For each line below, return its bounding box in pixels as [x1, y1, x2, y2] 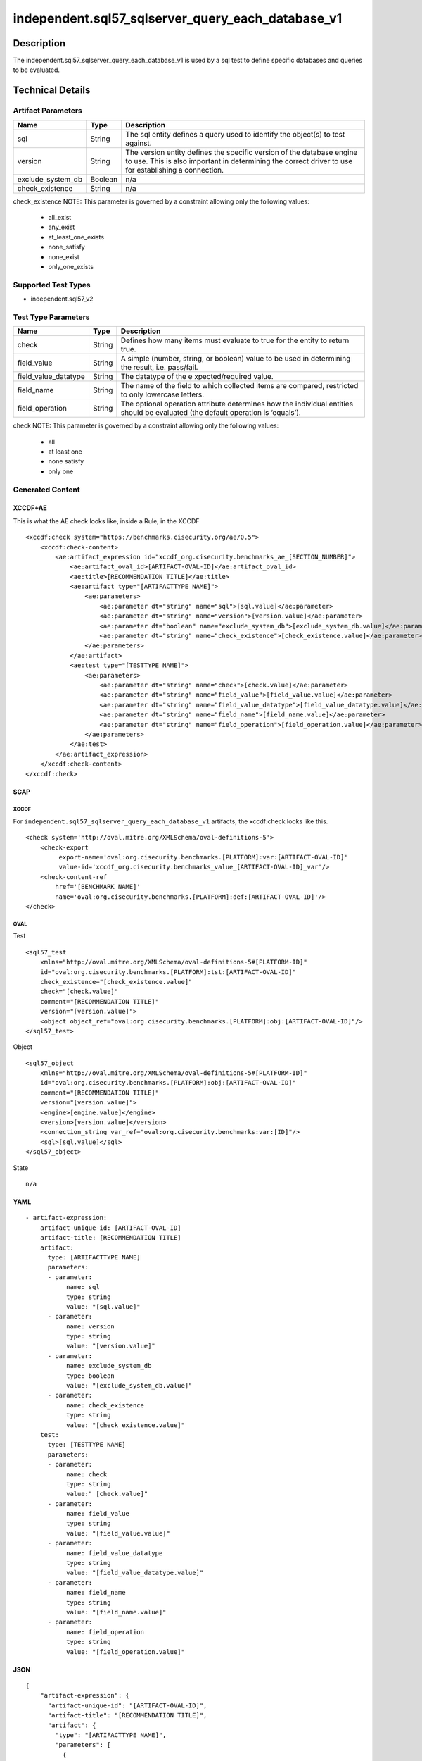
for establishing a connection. [125, 165, 224, 175]
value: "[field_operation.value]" [65, 1648, 186, 1655]
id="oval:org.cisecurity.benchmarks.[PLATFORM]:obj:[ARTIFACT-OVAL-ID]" [39, 1078, 297, 1087]
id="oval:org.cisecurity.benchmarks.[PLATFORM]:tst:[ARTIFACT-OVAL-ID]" [39, 968, 297, 976]
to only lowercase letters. [120, 390, 205, 399]
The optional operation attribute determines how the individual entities [120, 399, 354, 409]
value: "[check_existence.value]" [65, 1421, 186, 1429]
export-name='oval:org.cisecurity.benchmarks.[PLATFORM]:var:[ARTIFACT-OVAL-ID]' [58, 853, 348, 861]
